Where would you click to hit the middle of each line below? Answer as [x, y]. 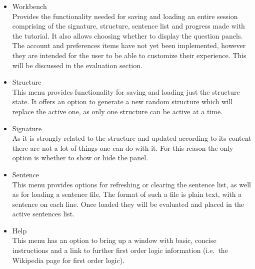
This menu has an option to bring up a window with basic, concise [114, 240]
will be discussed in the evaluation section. [77, 65]
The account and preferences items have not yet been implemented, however [129, 45]
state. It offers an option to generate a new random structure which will [122, 101]
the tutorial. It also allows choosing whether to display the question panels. [127, 35]
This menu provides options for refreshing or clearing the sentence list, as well [131, 184]
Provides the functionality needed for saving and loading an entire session [125, 16]
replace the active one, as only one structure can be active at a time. [117, 111]
